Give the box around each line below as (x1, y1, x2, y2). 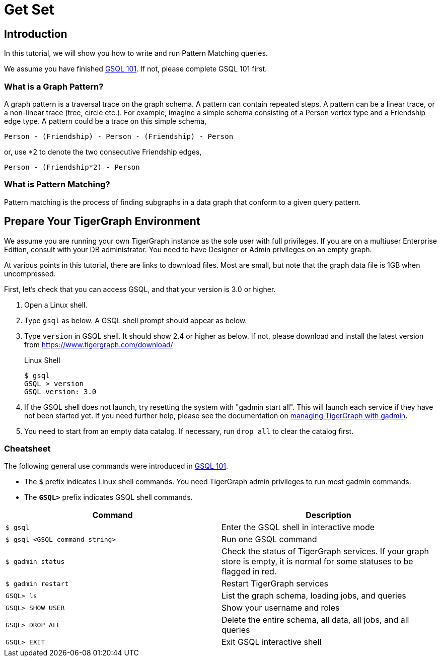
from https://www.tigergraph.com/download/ (24, 340, 173, 349)
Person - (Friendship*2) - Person (4, 163, 140, 171)
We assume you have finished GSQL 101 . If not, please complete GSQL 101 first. (4, 64, 267, 74)
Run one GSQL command (222, 534, 317, 545)
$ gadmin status (6, 557, 65, 565)
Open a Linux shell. (24, 300, 88, 309)
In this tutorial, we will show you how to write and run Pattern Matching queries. (4, 49, 268, 58)
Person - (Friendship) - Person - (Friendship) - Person (4, 132, 234, 140)
